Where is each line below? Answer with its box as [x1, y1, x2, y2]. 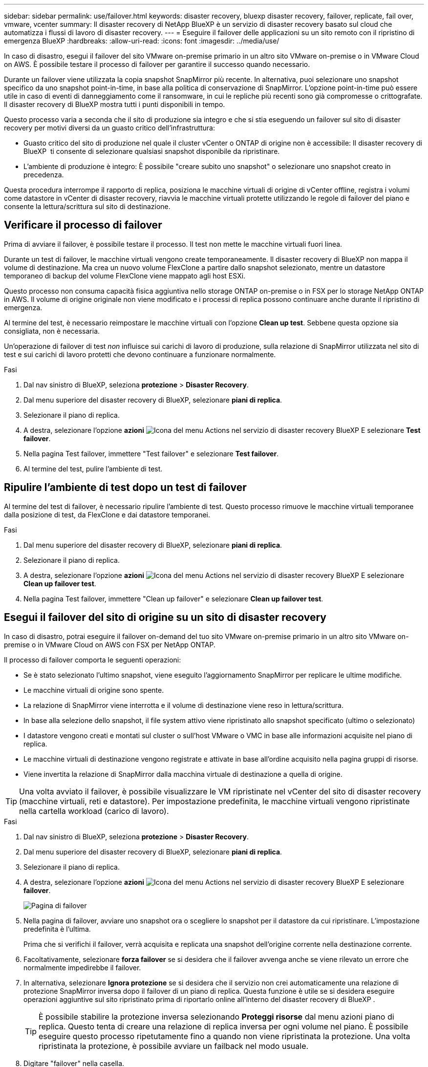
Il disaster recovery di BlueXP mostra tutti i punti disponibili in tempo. [4, 100, 225, 108]
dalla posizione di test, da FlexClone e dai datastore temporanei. [4, 510, 210, 519]
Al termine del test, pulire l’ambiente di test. [23, 464, 163, 473]
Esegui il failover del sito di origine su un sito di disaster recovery [4, 611, 326, 624]
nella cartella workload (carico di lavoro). [19, 806, 169, 816]
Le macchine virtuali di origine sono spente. [23, 685, 164, 694]
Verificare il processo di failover [4, 219, 162, 232]
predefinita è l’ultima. [23, 924, 91, 933]
